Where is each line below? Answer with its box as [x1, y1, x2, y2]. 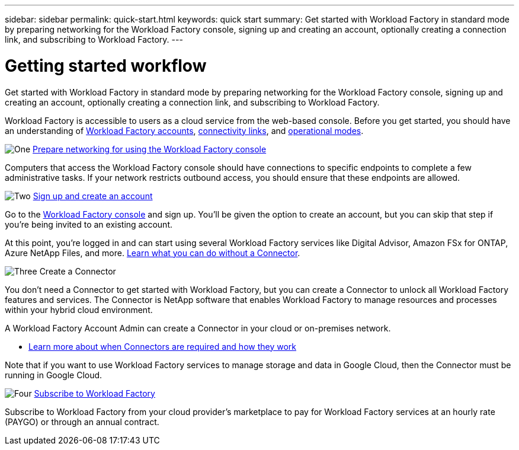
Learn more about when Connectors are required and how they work [28, 341, 296, 352]
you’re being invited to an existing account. [5, 219, 173, 229]
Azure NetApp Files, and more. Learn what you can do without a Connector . [5, 247, 300, 258]
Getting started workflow [5, 55, 207, 76]
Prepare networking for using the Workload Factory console [33, 143, 267, 154]
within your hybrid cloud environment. [5, 304, 153, 315]
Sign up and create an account [33, 190, 153, 201]
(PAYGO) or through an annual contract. [5, 416, 159, 427]
